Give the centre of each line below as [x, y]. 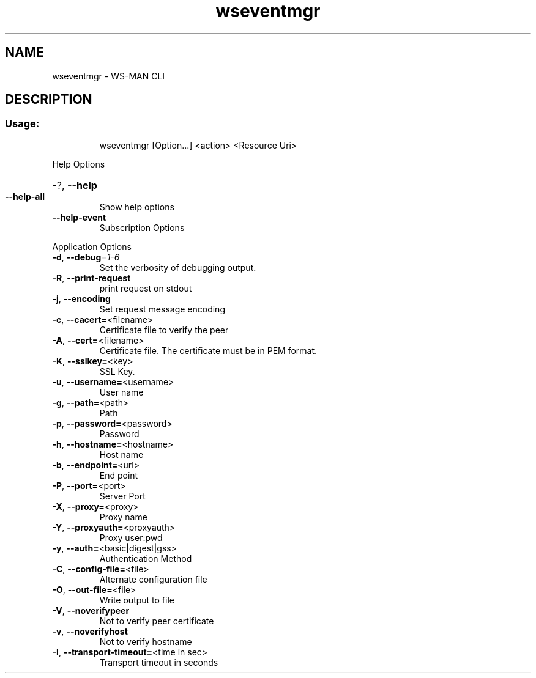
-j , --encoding [81, 298]
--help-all [25, 196]
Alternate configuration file [153, 579]
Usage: [22, 124]
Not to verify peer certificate [157, 621]
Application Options [92, 246]
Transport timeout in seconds [159, 662]
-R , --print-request [91, 278]
